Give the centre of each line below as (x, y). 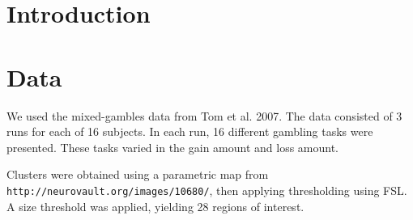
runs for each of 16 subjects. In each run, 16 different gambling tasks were (190, 131)
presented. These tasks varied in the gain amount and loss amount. (173, 147)
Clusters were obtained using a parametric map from (138, 174)
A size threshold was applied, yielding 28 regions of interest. (155, 206)
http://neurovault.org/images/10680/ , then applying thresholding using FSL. (207, 190)
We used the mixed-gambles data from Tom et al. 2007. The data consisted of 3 (204, 115)
